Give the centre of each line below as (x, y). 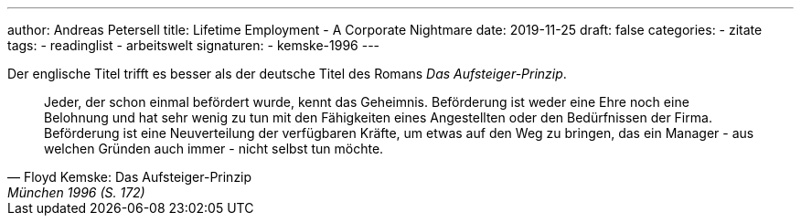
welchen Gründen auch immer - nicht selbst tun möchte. (214, 149)
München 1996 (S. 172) (76, 192)
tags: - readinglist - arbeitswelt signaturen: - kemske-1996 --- (194, 45)
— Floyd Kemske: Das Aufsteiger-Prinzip (130, 177)
